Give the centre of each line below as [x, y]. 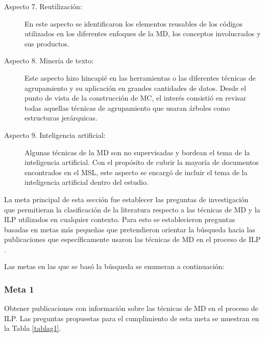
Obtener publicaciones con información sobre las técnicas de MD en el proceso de [131, 308]
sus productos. [47, 43]
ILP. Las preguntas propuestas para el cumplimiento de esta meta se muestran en [132, 318]
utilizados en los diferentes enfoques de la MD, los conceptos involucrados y [143, 33]
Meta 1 [19, 289]
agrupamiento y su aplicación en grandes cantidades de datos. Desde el [135, 88]
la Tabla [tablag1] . [33, 328]
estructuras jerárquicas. [61, 118]
